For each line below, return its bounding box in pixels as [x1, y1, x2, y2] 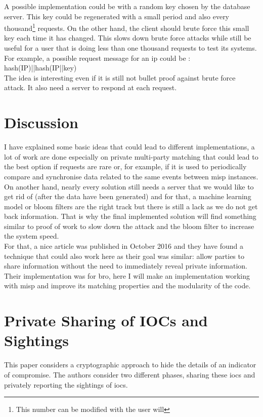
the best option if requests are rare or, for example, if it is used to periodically [4, 161, 247, 172]
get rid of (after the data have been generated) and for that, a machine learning [4, 191, 251, 202]
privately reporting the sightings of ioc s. [4, 379, 128, 390]
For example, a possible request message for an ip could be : [4, 52, 191, 63]
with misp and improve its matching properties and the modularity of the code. [4, 280, 251, 291]
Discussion [4, 112, 78, 133]
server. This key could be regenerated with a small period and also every [4, 11, 230, 21]
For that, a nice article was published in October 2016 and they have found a [4, 241, 243, 251]
